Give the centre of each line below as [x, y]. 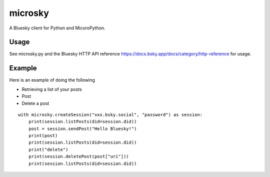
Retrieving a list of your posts [52, 89]
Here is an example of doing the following [52, 80]
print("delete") [48, 149]
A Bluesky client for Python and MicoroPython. [57, 28]
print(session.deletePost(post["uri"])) [79, 157]
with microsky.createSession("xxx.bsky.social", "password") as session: [110, 114]
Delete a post [35, 103]
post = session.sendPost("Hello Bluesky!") [82, 129]
